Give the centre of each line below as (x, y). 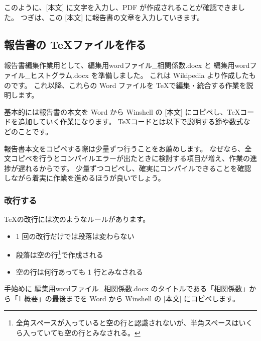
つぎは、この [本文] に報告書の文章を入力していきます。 (112, 17)
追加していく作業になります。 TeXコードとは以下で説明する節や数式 (130, 121)
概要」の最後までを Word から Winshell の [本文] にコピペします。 (132, 298)
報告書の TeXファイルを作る (75, 44)
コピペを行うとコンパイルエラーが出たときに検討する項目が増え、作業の (130, 158)
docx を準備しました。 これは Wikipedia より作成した (161, 75)
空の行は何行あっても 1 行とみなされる (79, 271)
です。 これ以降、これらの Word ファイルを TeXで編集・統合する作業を (128, 85)
